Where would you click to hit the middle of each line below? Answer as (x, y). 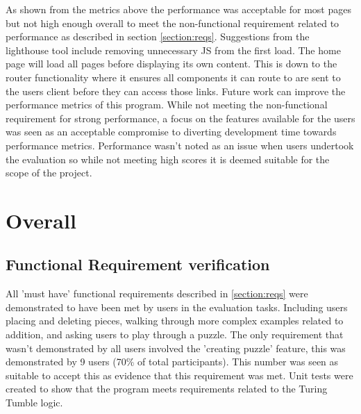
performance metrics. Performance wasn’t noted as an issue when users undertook (180, 145)
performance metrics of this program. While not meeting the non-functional (167, 105)
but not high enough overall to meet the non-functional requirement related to (173, 23)
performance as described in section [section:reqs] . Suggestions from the (158, 36)
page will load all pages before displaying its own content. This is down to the (171, 64)
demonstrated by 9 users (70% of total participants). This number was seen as (172, 362)
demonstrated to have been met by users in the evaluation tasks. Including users (177, 307)
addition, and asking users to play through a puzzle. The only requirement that (175, 334)
